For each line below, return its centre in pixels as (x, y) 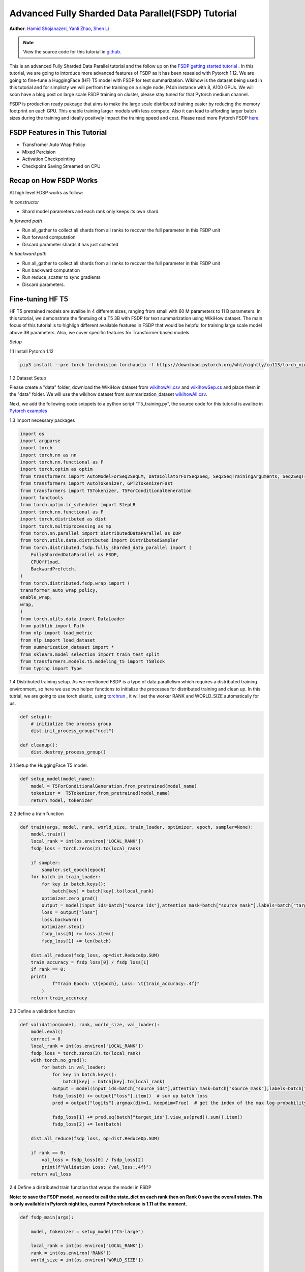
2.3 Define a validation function (42, 1011)
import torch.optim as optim (56, 469)
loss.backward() (62, 919)
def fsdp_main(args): (47, 1217)
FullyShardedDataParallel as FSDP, (75, 555)
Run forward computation (49, 237)
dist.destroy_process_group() (68, 752)
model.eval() (47, 1032)
